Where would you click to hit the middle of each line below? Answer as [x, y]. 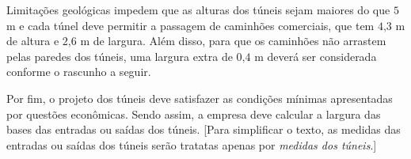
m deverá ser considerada [316, 56]
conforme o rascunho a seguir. [79, 72]
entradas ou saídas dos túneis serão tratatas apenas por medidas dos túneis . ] [192, 144]
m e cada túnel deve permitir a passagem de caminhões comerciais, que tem [190, 25]
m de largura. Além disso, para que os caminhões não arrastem [233, 41]
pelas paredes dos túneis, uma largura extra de [120, 56]
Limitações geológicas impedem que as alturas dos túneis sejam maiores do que [198, 9]
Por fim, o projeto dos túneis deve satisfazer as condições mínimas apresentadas [200, 98]
